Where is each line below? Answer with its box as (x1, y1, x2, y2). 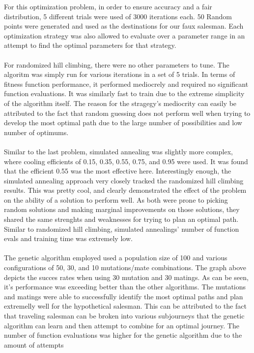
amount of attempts (4, 339, 64, 350)
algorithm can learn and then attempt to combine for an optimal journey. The (4, 320, 239, 330)
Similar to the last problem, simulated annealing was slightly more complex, (4, 146, 233, 156)
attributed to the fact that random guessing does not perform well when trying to (4, 107, 251, 118)
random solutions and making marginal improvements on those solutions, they (4, 204, 240, 214)
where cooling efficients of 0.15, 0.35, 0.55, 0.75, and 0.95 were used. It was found (4, 156, 248, 166)
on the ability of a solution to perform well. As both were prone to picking (4, 194, 228, 205)
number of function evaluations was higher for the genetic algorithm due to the (4, 330, 242, 340)
